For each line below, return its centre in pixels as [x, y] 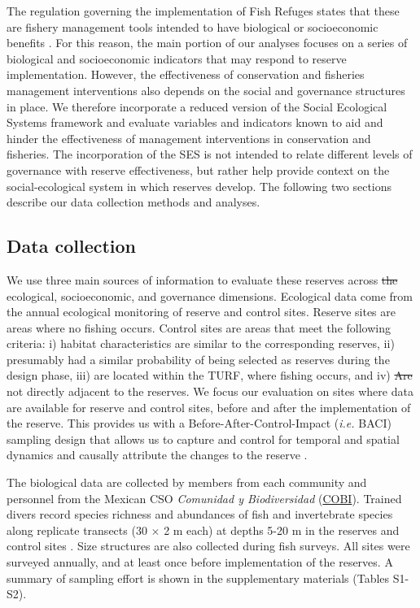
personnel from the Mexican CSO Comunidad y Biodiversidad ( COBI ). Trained [204, 498]
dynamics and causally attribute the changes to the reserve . [157, 455]
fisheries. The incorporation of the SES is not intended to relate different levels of [210, 154]
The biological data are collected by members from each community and [187, 482]
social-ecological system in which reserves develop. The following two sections [199, 186]
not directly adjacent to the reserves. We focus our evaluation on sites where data [210, 391]
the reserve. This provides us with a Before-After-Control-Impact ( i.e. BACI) [199, 423]
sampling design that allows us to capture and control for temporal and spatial [203, 439]
